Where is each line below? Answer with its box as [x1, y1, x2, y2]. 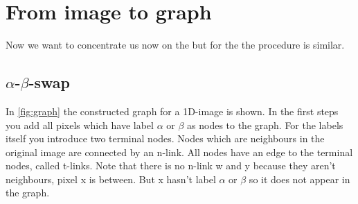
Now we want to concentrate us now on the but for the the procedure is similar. [6, 37, 345, 52]
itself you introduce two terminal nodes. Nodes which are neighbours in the [6, 131, 325, 146]
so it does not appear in [249, 171, 350, 186]
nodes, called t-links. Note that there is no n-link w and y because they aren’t [6, 158, 336, 173]
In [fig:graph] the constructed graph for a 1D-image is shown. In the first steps [6, 103, 339, 118]
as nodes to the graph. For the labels [187, 117, 343, 132]
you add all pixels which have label [6, 117, 154, 132]
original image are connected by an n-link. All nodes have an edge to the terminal [6, 144, 353, 159]
